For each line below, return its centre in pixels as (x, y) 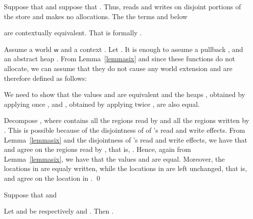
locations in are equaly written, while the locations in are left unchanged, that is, (126, 168)
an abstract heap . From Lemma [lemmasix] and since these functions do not (120, 59)
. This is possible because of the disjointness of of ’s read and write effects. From (125, 130)
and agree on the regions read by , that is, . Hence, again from (98, 149)
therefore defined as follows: (46, 78)
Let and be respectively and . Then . (59, 211)
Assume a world (28, 49)
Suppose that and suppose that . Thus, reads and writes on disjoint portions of (123, 6)
